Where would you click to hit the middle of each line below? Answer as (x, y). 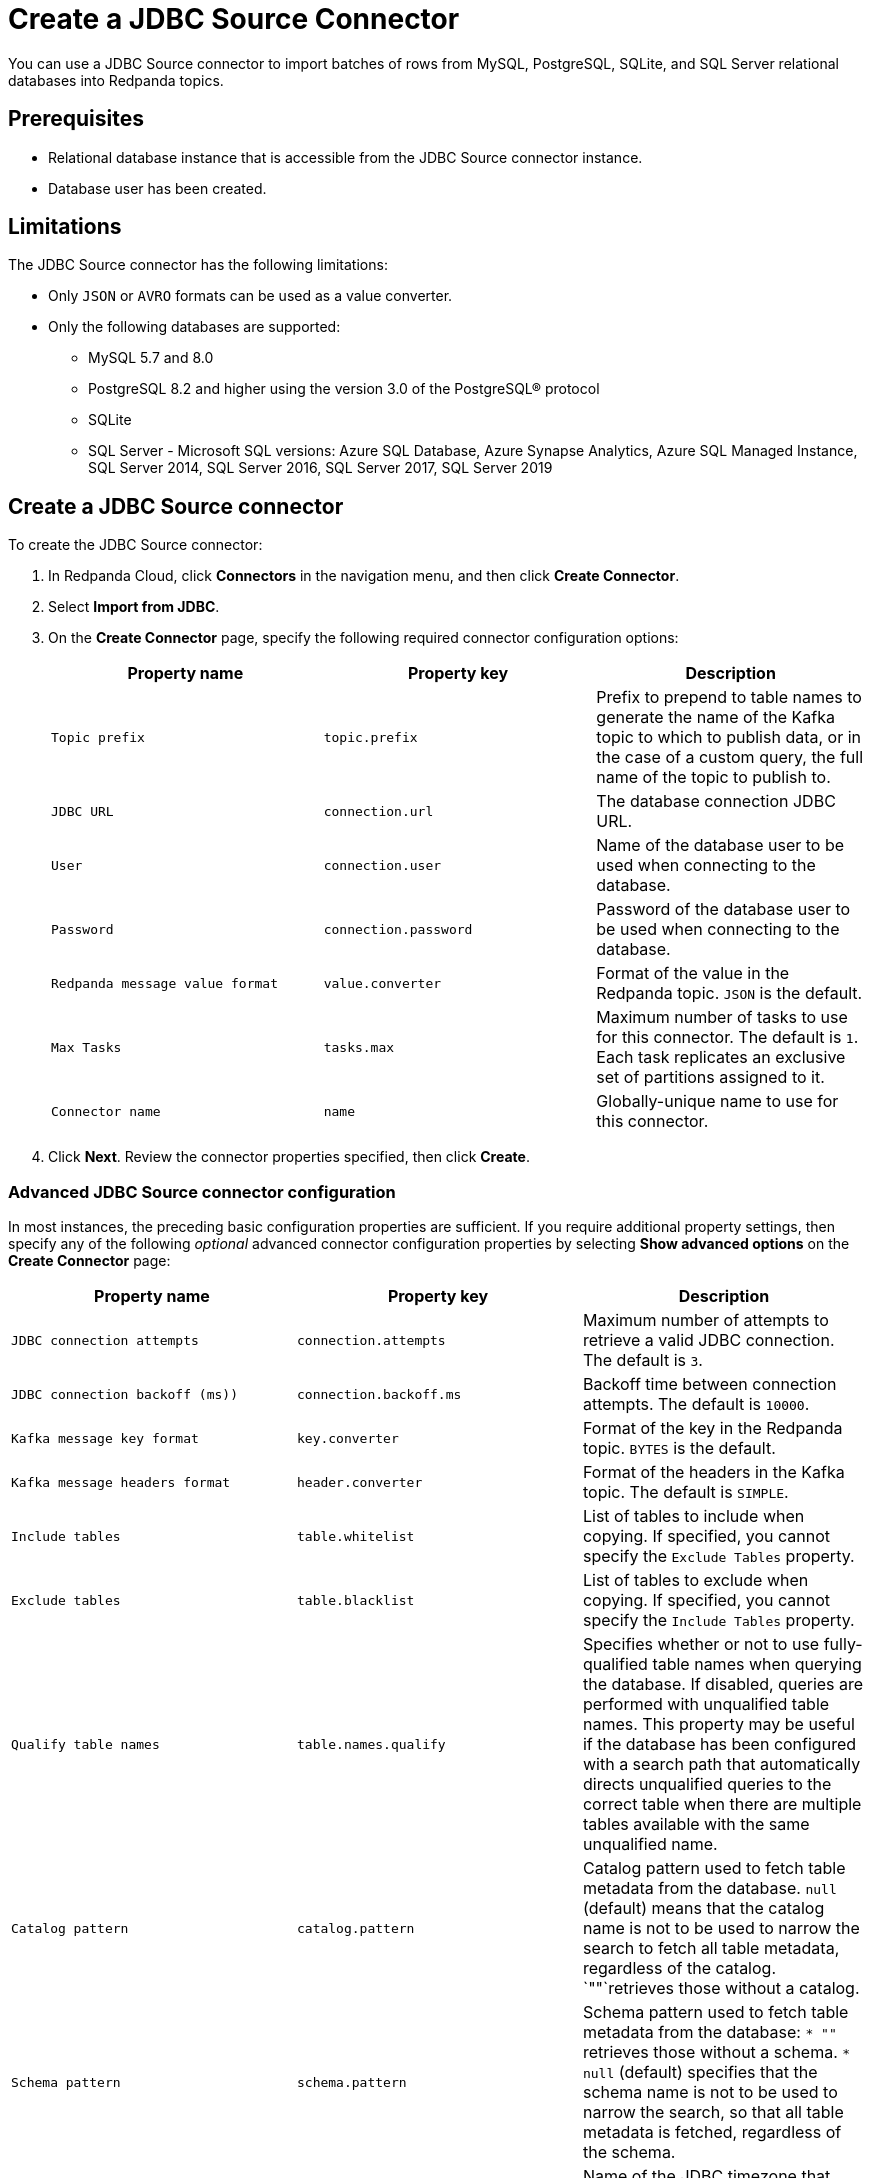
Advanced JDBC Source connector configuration (202, 1191)
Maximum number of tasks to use (722, 1017)
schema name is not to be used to (710, 2092)
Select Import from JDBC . (134, 607)
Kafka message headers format (121, 1482)
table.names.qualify (371, 1744)
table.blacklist (355, 1600)
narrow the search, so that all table (713, 2112)
